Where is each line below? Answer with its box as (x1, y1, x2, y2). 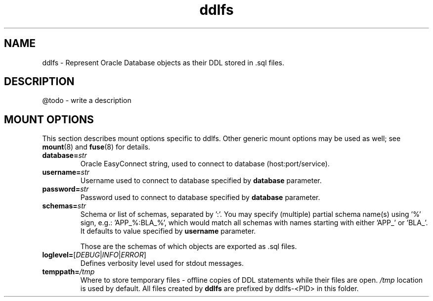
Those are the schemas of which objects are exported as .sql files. (80, 242, 297, 251)
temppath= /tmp (42, 267, 95, 276)
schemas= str (42, 201, 87, 210)
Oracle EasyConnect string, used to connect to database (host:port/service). (80, 159, 330, 168)
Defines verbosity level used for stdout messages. (80, 259, 244, 268)
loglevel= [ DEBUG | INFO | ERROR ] (42, 251, 146, 259)
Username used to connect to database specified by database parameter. (80, 176, 322, 185)
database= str (42, 151, 87, 160)
